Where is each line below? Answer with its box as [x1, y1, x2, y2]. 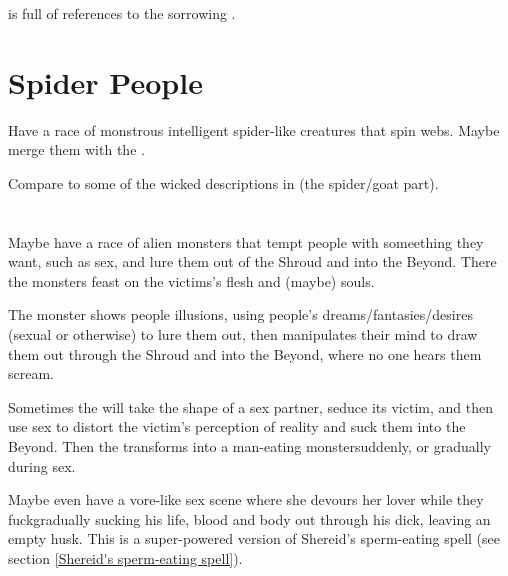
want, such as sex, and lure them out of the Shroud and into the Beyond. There [8, 251, 497, 272]
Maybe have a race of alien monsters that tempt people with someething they [8, 231, 484, 252]
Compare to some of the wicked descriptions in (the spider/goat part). [8, 172, 439, 193]
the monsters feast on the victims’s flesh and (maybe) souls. [8, 270, 375, 291]
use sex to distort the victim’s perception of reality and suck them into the [8, 416, 466, 437]
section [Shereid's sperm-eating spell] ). [8, 548, 243, 568]
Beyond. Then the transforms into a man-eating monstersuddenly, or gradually [8, 436, 491, 457]
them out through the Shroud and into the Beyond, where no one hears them [8, 343, 482, 364]
